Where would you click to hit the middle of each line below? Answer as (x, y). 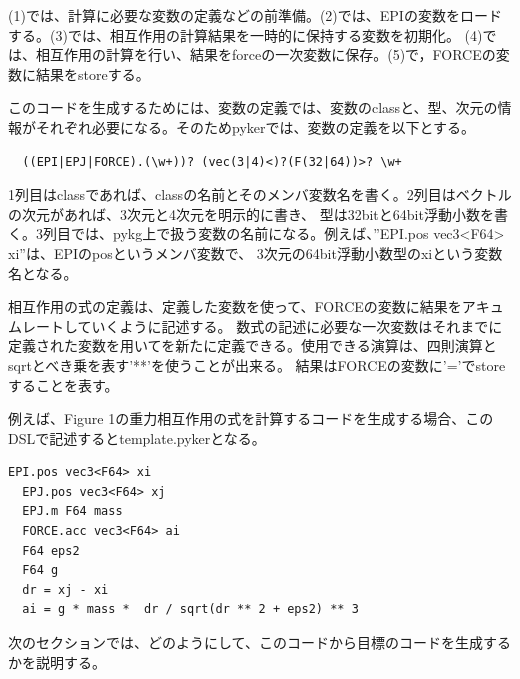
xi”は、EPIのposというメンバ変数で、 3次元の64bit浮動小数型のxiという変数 (255, 252)
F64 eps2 (51, 550)
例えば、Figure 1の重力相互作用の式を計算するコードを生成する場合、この (251, 418)
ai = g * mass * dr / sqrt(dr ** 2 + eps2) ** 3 (190, 609)
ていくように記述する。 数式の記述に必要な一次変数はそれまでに (290, 325)
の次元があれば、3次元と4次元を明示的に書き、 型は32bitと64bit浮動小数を (251, 213)
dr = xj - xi (65, 589)
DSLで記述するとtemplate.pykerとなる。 (137, 437)
